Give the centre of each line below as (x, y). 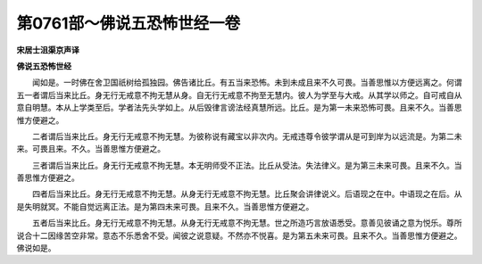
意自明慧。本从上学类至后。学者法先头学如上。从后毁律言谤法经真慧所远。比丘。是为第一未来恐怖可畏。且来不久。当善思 (239, 108)
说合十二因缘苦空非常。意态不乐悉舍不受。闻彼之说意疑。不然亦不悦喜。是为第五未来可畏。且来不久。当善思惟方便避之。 (239, 235)
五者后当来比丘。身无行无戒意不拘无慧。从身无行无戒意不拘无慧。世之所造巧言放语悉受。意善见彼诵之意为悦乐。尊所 (247, 223)
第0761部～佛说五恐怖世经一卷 (129, 23)
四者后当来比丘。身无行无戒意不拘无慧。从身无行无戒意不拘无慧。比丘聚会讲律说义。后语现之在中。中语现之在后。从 (247, 194)
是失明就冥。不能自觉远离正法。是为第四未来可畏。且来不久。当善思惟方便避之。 (165, 206)
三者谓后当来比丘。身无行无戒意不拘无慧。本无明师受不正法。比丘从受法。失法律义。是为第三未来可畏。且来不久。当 (247, 165)
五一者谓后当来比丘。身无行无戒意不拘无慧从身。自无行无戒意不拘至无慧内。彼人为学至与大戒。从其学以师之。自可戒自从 (239, 95)
